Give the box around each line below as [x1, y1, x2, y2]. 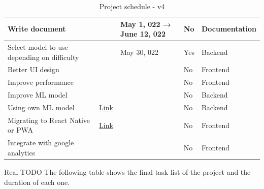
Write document [8, 23, 66, 34]
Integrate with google [8, 137, 74, 148]
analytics [8, 147, 36, 157]
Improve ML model [8, 89, 68, 100]
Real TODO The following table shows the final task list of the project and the [4, 166, 251, 177]
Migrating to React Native [8, 114, 90, 125]
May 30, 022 [120, 46, 158, 57]
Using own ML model [8, 102, 75, 112]
